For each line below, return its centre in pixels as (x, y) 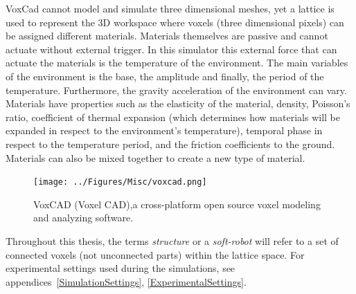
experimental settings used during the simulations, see (121, 268)
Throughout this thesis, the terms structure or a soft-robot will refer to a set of (172, 240)
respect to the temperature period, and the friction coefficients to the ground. (170, 144)
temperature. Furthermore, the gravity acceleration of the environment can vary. (176, 90)
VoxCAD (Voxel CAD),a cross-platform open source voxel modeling (177, 204)
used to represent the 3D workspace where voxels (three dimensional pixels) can (175, 22)
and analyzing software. (83, 218)
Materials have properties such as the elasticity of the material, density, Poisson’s (178, 103)
